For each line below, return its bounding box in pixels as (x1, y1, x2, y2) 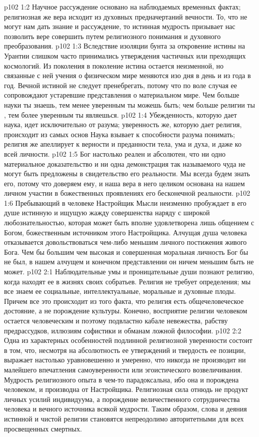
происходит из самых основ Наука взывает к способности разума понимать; (4, 129, 235, 139)
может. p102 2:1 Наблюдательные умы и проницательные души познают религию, (4, 266, 254, 277)
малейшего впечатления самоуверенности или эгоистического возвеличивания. (4, 364, 242, 374)
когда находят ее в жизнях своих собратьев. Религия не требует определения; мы (4, 276, 251, 286)
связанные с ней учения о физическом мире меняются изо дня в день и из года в (4, 70, 251, 81)
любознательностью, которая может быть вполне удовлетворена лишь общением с (4, 217, 254, 228)
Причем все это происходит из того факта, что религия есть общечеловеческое (4, 295, 244, 306)
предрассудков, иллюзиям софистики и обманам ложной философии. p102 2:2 (4, 325, 241, 335)
